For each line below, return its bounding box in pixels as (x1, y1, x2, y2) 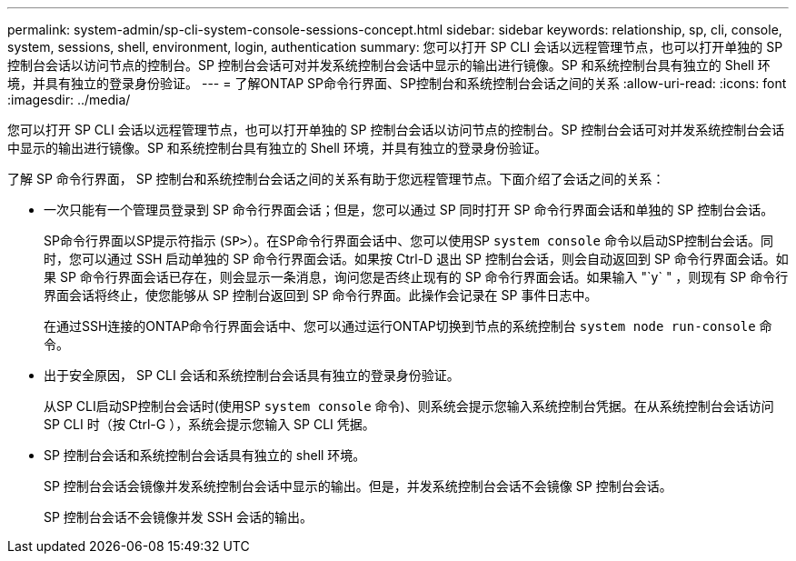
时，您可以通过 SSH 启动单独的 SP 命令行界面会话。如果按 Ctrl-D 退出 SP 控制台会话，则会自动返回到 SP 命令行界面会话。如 (44, 251, 789, 266)
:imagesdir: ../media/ (7, 92, 131, 107)
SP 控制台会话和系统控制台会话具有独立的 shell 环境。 (44, 447, 366, 463)
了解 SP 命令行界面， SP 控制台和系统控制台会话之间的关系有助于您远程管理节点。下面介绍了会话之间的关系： (7, 171, 665, 186)
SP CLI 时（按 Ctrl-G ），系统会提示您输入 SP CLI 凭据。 (44, 416, 375, 432)
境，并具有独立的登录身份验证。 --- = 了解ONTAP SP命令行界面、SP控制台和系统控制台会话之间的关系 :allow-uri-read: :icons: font (7, 75, 787, 91)
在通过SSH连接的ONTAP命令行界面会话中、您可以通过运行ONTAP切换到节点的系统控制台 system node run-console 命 (44, 318, 772, 334)
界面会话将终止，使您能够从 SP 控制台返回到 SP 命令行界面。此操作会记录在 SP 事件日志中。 (44, 287, 598, 303)
